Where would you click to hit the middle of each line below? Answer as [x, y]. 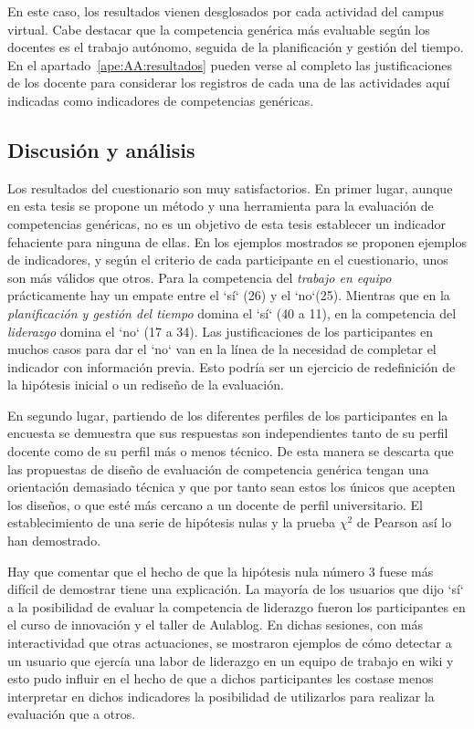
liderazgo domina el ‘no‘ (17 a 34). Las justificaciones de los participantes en [220, 331]
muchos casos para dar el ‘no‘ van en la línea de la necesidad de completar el [222, 349]
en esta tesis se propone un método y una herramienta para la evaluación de [221, 206]
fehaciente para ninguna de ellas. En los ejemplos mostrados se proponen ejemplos [237, 241]
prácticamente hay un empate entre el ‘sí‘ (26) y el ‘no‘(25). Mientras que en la [229, 295]
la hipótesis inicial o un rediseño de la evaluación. [146, 385]
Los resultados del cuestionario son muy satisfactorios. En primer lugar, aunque [230, 187]
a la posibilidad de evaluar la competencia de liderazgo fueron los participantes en [237, 606]
